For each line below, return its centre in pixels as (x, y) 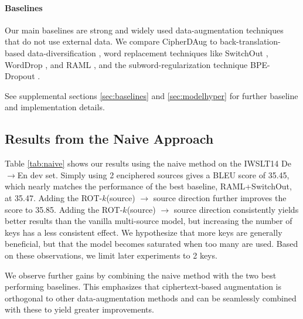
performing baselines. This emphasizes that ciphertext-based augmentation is (143, 286)
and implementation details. (55, 107)
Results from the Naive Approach (109, 139)
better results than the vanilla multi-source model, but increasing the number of (149, 221)
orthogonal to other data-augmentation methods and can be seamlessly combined (151, 298)
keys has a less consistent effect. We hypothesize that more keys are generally (144, 232)
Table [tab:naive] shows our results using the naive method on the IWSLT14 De (148, 163)
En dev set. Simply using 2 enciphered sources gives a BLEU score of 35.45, (153, 174)
